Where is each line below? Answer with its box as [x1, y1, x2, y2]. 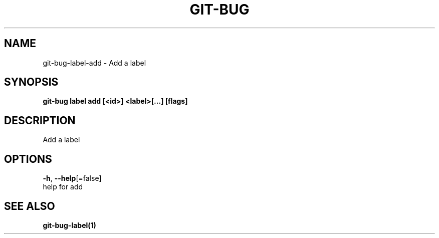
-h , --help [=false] [43, 174, 102, 183]
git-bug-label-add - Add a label [43, 58, 146, 67]
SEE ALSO [4, 199, 55, 212]
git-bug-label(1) [43, 220, 96, 229]
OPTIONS [4, 152, 52, 165]
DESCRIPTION [4, 114, 76, 127]
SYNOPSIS [4, 76, 59, 89]
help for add [43, 182, 83, 191]
